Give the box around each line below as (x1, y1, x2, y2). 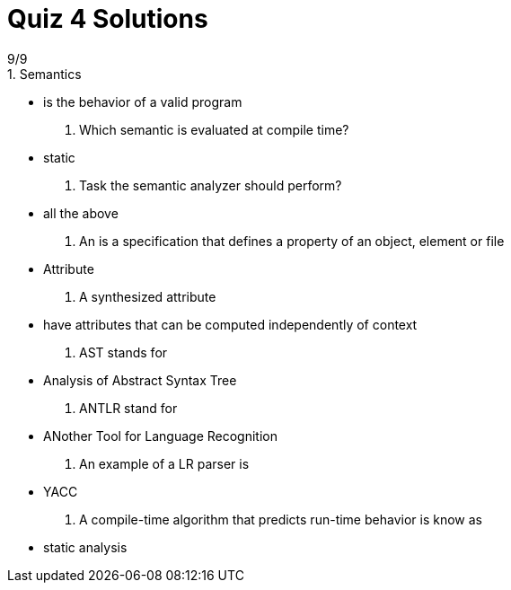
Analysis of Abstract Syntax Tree (43, 372, 237, 388)
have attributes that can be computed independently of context (43, 316, 418, 332)
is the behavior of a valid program (43, 93, 242, 110)
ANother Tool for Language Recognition (43, 427, 278, 444)
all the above (43, 205, 119, 221)
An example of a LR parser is (79, 455, 250, 471)
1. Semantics (7, 66, 82, 82)
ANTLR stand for (79, 400, 178, 416)
